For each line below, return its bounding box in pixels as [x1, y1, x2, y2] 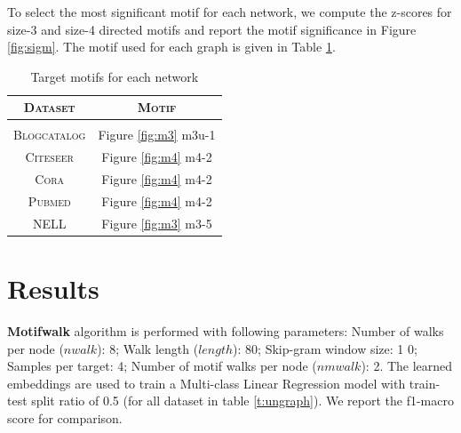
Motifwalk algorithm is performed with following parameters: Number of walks [7, 322, 444, 341]
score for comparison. [7, 409, 123, 428]
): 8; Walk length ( [97, 339, 199, 357]
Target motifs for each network [30, 67, 199, 85]
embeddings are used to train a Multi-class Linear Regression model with [7, 373, 406, 392]
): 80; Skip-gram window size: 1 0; [233, 339, 417, 357]
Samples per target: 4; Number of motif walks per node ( [7, 357, 317, 375]
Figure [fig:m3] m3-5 [101, 213, 212, 232]
